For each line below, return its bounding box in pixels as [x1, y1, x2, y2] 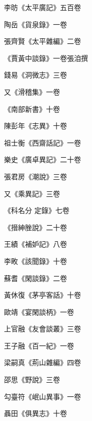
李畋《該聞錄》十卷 [4, 255, 67, 266]
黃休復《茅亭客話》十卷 [4, 290, 81, 300]
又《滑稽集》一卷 [4, 86, 60, 97]
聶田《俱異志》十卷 [4, 408, 67, 418]
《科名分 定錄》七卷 [4, 205, 69, 216]
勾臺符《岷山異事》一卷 [4, 391, 81, 401]
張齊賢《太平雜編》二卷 [4, 36, 81, 46]
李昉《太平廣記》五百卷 [4, 2, 81, 12]
